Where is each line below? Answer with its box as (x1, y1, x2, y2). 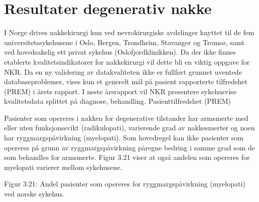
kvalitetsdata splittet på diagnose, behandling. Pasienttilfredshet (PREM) (4, 96, 231, 106)
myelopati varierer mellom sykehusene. (4, 161, 122, 172)
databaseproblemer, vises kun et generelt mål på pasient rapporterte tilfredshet (4, 76, 247, 87)
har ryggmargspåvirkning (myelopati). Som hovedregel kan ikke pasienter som (4, 132, 243, 143)
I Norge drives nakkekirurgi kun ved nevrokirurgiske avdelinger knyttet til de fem (4, 27, 254, 38)
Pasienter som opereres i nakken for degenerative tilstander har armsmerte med (4, 112, 248, 123)
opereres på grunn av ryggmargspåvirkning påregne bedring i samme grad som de (4, 142, 255, 152)
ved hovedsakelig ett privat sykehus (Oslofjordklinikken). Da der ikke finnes (4, 47, 236, 57)
